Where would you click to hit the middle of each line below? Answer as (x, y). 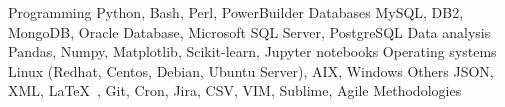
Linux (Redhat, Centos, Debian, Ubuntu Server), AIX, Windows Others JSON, (251, 70)
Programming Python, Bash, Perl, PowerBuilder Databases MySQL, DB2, (236, 12)
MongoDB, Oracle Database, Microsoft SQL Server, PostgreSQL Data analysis (249, 31)
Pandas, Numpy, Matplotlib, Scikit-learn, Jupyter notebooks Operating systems (252, 51)
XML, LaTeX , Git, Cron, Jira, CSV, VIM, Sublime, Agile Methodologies (235, 90)
